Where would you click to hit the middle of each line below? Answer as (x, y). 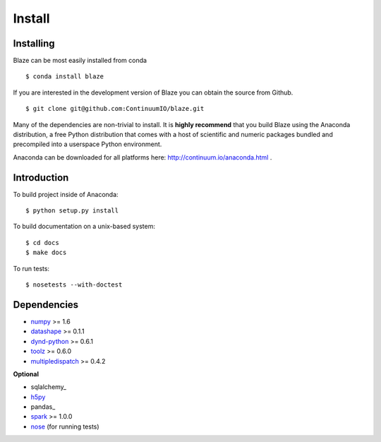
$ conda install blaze (65, 77)
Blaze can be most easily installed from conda (80, 61)
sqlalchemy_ (49, 387)
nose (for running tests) (65, 426)
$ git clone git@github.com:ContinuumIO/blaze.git (115, 109)
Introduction (41, 178)
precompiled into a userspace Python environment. (87, 144)
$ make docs (46, 253)
